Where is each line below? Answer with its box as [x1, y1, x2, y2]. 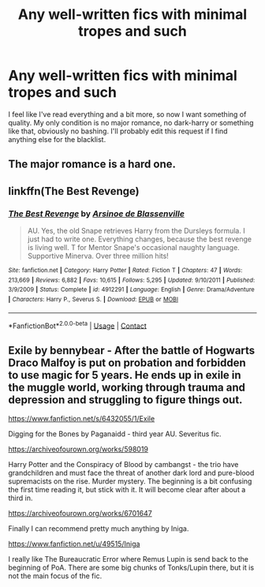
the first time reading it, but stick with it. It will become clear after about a [8, 485, 246, 495]
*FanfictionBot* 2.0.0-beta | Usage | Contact [8, 320, 147, 331]
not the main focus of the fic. [8, 571, 103, 581]
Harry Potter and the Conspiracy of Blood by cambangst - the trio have [8, 460, 239, 469]
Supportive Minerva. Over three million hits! [27, 251, 170, 261]
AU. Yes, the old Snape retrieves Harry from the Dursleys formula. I [27, 226, 246, 236]
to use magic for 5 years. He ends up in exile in [8, 368, 242, 382]
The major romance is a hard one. [8, 158, 176, 171]
